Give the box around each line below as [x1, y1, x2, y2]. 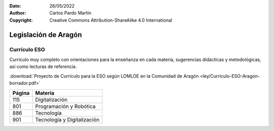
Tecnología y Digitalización [35, 116, 100, 123]
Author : [9, 10, 26, 16]
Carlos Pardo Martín [49, 10, 91, 16]
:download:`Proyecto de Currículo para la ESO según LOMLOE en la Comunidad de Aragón [9, 73, 199, 79]
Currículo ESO [9, 46, 45, 53]
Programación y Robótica [35, 103, 96, 110]
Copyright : [9, 17, 33, 23]
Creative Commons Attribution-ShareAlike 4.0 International [49, 17, 173, 23]
